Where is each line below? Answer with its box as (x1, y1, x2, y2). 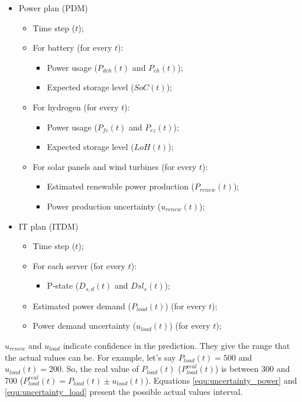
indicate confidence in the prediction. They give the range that (63, 339, 290, 351)
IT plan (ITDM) (18, 220, 79, 232)
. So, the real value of (61, 362, 139, 375)
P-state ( (47, 279, 79, 292)
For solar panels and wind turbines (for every (33, 160, 197, 172)
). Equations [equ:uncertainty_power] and (145, 374, 297, 386)
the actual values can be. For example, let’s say (5, 351, 176, 363)
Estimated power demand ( (33, 299, 131, 312)
